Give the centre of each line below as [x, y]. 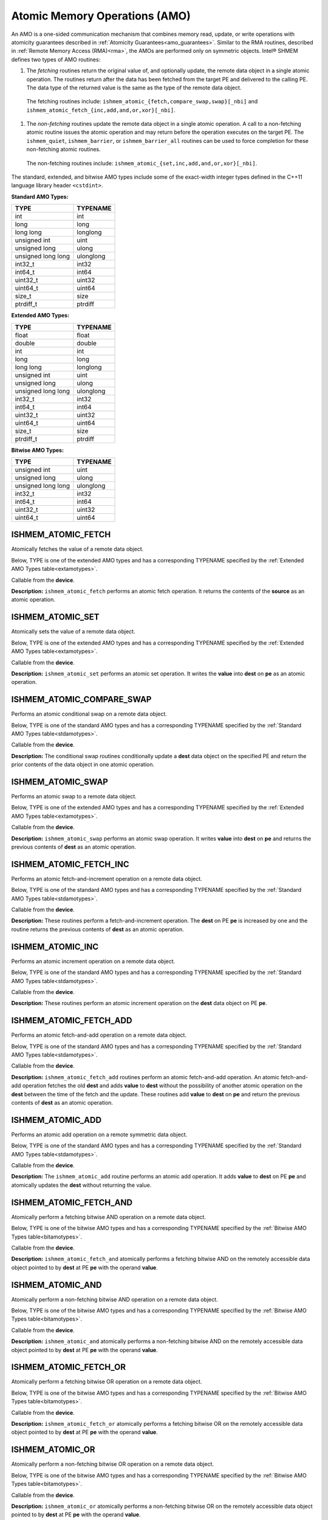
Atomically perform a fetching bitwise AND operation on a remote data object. [109, 1217]
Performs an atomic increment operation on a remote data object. [93, 961]
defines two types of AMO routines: [56, 59]
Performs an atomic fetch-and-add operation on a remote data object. [99, 1035]
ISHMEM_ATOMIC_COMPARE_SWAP [81, 700]
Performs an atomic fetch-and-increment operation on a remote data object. [107, 879]
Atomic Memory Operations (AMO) [101, 16]
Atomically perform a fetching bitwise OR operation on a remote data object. [107, 1382]
